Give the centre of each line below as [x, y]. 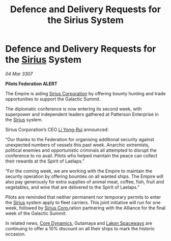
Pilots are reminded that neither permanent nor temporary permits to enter [83, 197]
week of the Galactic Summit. [36, 213]
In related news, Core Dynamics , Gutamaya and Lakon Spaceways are [79, 223]
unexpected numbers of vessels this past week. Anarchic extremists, [78, 145]
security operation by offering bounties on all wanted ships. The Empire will [84, 176]
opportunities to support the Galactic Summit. [53, 99]
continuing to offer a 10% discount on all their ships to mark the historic [80, 228]
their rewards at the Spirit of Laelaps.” [45, 161]
